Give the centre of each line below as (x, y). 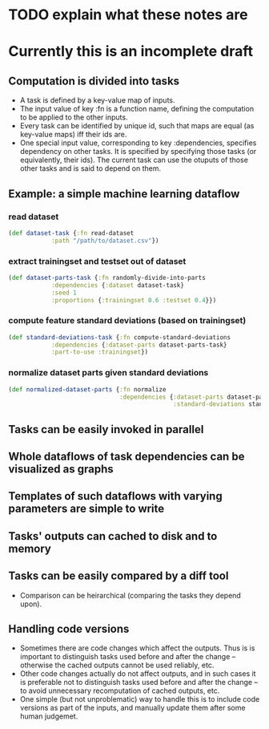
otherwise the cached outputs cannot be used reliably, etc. (117, 665)
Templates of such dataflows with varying (115, 496)
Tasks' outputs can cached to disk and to (113, 536)
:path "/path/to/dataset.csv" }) (105, 241)
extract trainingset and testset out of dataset (97, 261)
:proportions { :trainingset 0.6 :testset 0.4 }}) (134, 300)
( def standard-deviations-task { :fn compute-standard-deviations (119, 337)
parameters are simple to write (86, 509)
